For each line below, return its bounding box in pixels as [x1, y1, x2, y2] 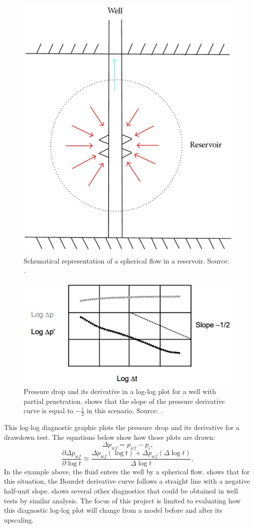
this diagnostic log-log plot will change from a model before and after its [4, 505, 222, 515]
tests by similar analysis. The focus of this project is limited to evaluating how [4, 495, 241, 505]
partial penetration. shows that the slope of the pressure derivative [24, 396, 225, 406]
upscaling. [4, 514, 34, 525]
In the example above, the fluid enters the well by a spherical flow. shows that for [4, 466, 250, 476]
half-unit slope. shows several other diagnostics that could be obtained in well [4, 486, 238, 496]
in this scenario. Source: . [86, 405, 163, 416]
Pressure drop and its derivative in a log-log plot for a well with [24, 386, 216, 396]
